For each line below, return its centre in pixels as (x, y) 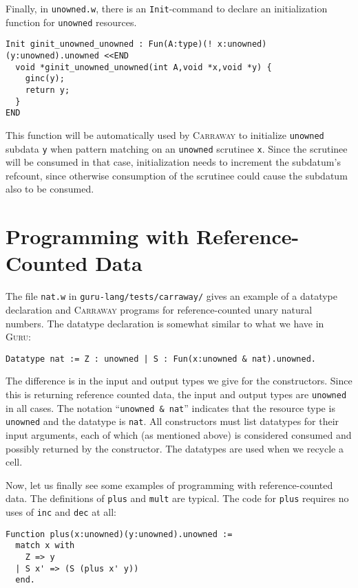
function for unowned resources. (71, 22)
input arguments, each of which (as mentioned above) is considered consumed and (179, 434)
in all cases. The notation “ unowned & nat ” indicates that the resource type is (170, 407)
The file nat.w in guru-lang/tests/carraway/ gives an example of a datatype (172, 296)
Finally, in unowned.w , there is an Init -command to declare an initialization (167, 8)
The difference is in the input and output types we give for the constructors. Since (179, 381)
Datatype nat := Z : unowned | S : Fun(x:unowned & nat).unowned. (161, 359)
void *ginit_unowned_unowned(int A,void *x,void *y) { (144, 67)
